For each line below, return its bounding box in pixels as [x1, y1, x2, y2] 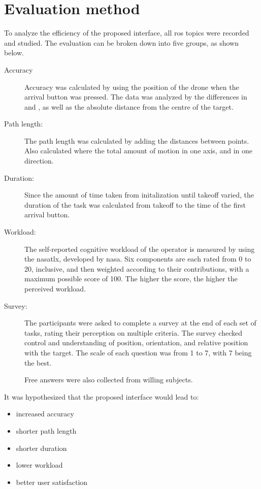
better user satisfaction [16, 476, 88, 487]
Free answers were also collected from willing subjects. [24, 374, 193, 385]
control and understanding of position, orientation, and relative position [24, 337, 248, 348]
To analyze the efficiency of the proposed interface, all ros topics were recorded [4, 27, 249, 38]
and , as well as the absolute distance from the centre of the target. [24, 101, 234, 112]
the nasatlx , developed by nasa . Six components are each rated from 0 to [24, 253, 251, 264]
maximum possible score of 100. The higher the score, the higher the [24, 273, 238, 284]
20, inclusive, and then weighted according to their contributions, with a [24, 263, 249, 274]
